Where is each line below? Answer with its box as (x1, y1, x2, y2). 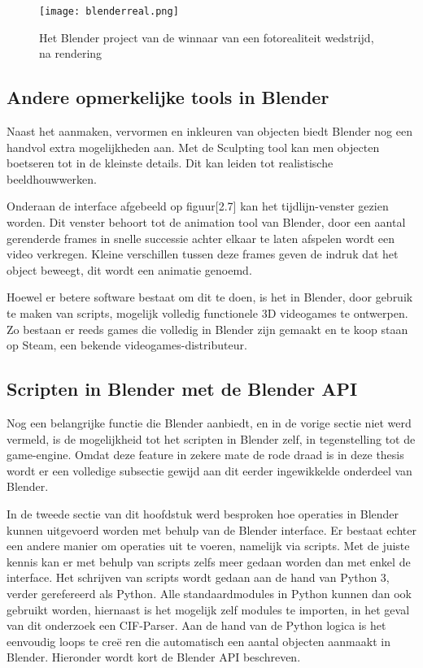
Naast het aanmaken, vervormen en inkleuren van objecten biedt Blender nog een (7, 123, 412, 140)
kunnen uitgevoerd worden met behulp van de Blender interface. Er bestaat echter (7, 521, 416, 538)
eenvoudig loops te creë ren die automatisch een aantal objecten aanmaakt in (7, 632, 390, 649)
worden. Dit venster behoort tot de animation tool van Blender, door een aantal (7, 214, 406, 231)
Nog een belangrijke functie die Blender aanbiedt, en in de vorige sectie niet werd (7, 414, 412, 431)
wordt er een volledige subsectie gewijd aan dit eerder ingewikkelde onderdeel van (7, 462, 412, 479)
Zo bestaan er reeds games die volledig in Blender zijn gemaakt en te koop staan (7, 320, 408, 337)
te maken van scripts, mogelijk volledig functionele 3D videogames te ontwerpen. (7, 304, 408, 321)
